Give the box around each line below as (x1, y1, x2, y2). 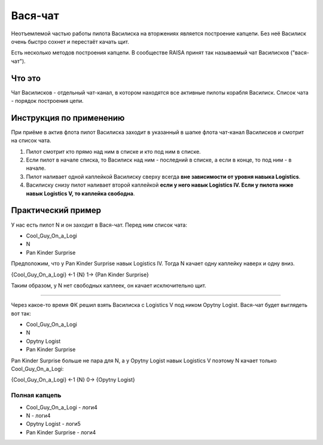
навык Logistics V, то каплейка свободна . (26, 190, 135, 197)
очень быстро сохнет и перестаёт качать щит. (11, 38, 130, 45)
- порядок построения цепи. (11, 97, 84, 105)
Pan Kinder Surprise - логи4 (26, 428, 96, 436)
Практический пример (11, 205, 102, 215)
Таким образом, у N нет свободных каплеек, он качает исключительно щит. (11, 282, 206, 289)
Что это (11, 73, 41, 83)
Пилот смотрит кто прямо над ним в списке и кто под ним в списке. (26, 148, 201, 155)
